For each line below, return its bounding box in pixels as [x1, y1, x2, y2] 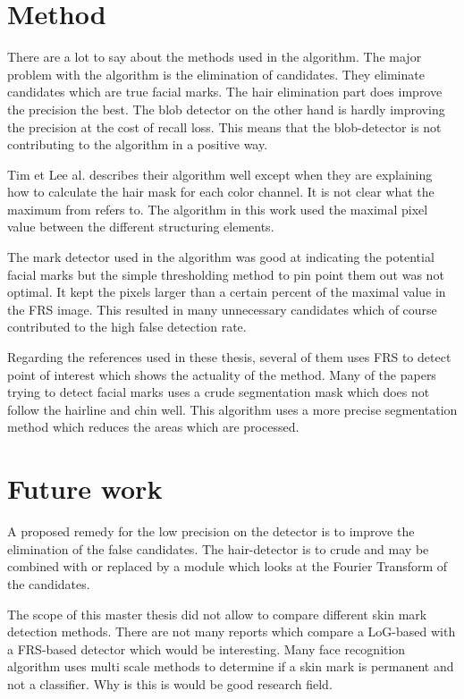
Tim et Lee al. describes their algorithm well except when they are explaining [7, 164, 433, 183]
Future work [7, 470, 163, 507]
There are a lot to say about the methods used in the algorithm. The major [7, 47, 422, 66]
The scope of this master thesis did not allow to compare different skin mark [7, 604, 427, 623]
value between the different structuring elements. [7, 217, 274, 236]
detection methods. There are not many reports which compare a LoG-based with [7, 622, 456, 641]
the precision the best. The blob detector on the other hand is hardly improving [7, 99, 445, 118]
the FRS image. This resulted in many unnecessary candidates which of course [7, 299, 437, 318]
